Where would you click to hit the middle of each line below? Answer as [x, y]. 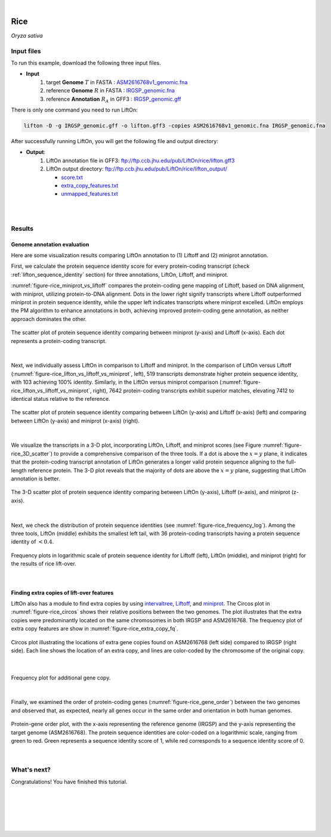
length [19, 470]
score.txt [72, 177]
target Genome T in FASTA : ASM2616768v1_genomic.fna [117, 82]
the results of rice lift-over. [44, 564]
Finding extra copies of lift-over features [62, 592]
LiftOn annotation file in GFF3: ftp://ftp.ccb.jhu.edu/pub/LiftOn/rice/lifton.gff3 [140, 160]
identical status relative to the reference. [61, 399]
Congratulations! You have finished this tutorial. [69, 782]
